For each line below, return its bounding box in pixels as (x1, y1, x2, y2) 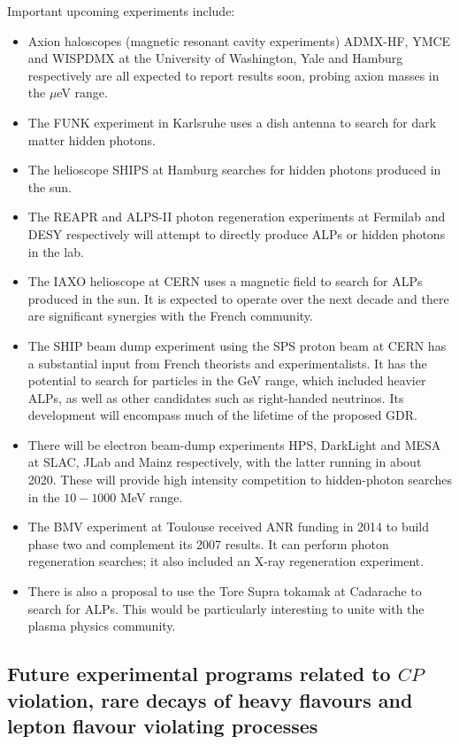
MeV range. (120, 487, 183, 506)
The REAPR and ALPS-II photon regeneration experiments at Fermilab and (27, 207, 446, 226)
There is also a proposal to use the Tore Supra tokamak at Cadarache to (27, 582, 422, 601)
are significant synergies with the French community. (27, 306, 313, 325)
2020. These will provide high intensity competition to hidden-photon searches (27, 470, 452, 489)
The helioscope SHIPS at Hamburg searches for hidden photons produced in (27, 160, 441, 179)
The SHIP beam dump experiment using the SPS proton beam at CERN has (27, 336, 447, 354)
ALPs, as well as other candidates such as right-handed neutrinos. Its (27, 388, 404, 407)
